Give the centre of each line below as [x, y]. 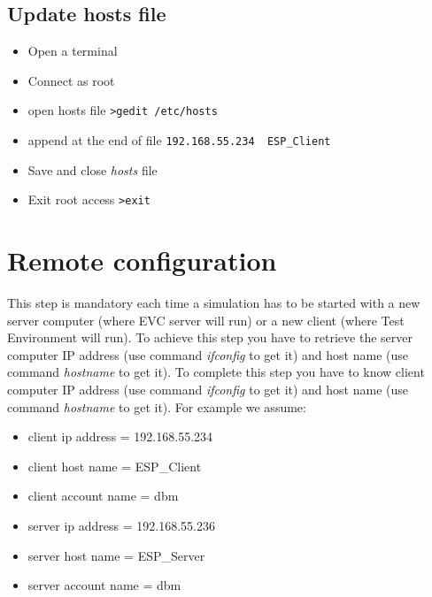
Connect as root [71, 80]
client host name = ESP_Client [115, 466]
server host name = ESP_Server [116, 555]
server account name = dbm [104, 585]
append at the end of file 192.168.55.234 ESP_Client [179, 140]
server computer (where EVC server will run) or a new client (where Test [206, 320]
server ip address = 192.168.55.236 [121, 526]
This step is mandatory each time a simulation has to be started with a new [214, 303]
